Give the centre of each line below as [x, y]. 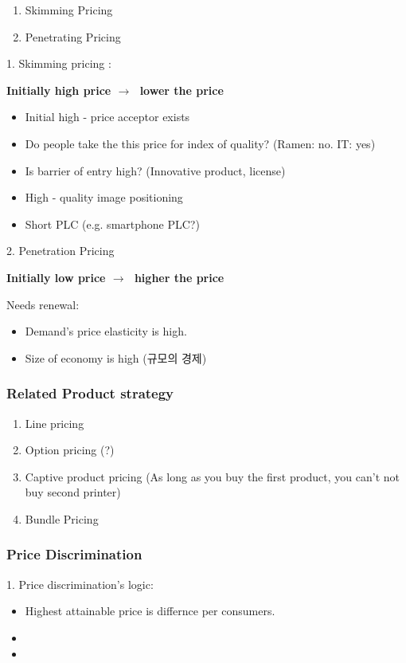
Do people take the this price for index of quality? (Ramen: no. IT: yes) [200, 143]
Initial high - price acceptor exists [107, 117]
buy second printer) [73, 492]
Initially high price [59, 90]
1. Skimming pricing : [59, 63]
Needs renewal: [43, 304]
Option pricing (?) [70, 450]
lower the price [182, 90]
